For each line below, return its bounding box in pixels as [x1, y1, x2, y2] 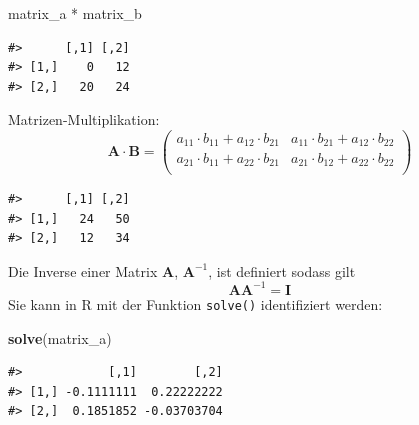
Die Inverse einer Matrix [8, 260, 158, 281]
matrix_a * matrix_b [8, 3, 142, 23]
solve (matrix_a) [8, 327, 112, 348]
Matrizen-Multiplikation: [8, 109, 160, 130]
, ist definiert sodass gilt [208, 260, 356, 281]
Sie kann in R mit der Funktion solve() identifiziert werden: [8, 293, 383, 314]
